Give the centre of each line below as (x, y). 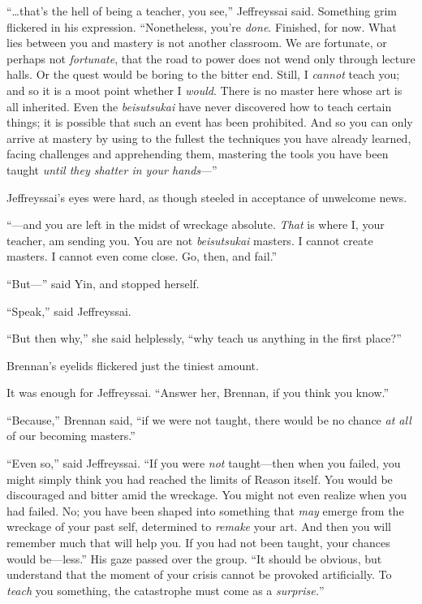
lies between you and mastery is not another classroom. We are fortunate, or (197, 43)
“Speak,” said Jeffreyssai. (69, 311)
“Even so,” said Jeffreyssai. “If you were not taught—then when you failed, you (204, 463)
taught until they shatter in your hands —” (112, 169)
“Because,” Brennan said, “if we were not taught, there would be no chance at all (209, 419)
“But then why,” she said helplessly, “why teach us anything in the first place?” (204, 338)
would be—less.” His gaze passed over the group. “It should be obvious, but (194, 558)
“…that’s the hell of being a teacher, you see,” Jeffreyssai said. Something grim (202, 11)
